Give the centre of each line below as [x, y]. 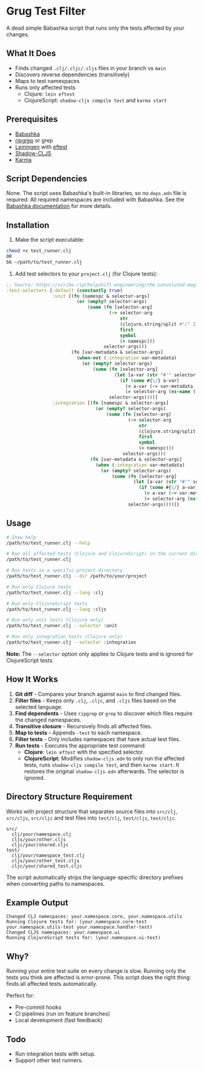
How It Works [32, 680]
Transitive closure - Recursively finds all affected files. [83, 726]
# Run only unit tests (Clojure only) [55, 620]
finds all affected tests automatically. [52, 984]
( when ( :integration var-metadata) [140, 465]
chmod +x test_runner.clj [39, 251]
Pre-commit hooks [38, 1008]
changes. [18, 34]
